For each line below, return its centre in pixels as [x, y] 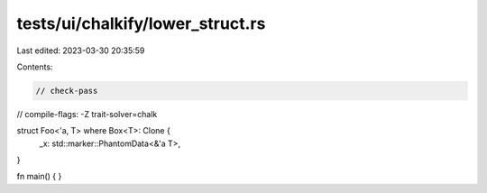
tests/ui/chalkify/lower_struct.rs [141, 23]
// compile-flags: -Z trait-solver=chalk [87, 114]
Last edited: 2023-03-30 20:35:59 [81, 51]
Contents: [35, 67]
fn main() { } [39, 177]
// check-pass [67, 91]
